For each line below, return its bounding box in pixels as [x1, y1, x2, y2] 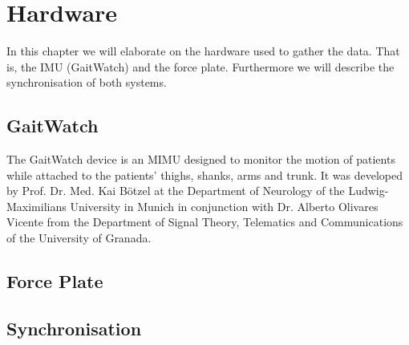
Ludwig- [348, 182, 389, 199]
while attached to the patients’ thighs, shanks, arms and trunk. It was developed [6, 166, 403, 183]
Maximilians [6, 197, 67, 214]
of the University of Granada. [6, 229, 152, 246]
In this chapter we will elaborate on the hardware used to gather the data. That [6, 43, 400, 59]
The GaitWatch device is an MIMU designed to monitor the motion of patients [6, 151, 395, 168]
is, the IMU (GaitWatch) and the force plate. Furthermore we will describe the [6, 58, 395, 75]
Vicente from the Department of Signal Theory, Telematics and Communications [6, 213, 403, 230]
